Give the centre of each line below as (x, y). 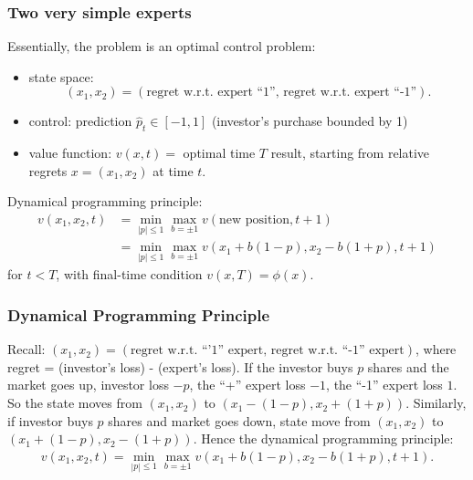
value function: (70, 153)
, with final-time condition (129, 274)
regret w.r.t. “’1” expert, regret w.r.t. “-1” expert (268, 351)
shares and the (408, 366)
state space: (61, 76)
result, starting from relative (350, 153)
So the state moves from (75, 403)
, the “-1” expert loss (384, 385)
